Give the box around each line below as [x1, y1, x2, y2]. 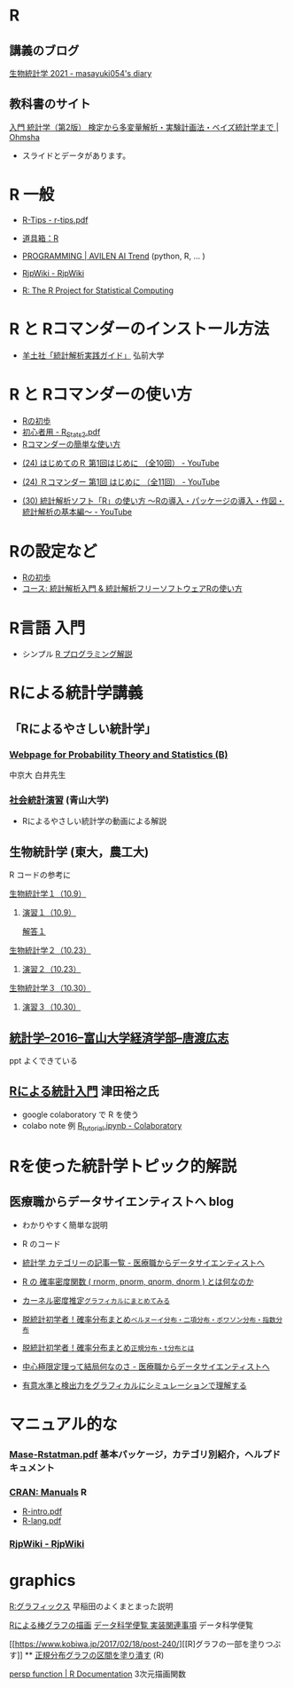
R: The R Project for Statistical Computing [21, 285, 174, 296]
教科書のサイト [9, 97, 91, 112]
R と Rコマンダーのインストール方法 [9, 319, 270, 338]
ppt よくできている [9, 1056, 78, 1066]
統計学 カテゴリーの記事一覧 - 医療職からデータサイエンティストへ [21, 1257, 266, 1268]
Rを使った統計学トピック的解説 [9, 1156, 237, 1177]
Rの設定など [9, 541, 97, 561]
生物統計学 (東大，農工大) [9, 844, 149, 860]
